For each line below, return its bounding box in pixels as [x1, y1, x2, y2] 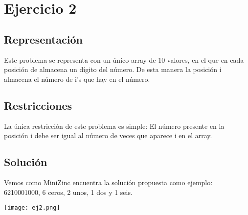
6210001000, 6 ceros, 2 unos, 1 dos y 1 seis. [4, 187, 133, 197]
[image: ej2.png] [4, 204, 60, 212]
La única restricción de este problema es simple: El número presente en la [4, 120, 225, 131]
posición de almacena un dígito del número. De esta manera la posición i [4, 64, 222, 74]
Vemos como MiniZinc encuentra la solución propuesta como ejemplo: [4, 177, 213, 187]
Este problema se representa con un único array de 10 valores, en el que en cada [4, 54, 244, 65]
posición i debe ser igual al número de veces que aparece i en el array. [4, 130, 212, 141]
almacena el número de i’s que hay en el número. [4, 73, 150, 84]
